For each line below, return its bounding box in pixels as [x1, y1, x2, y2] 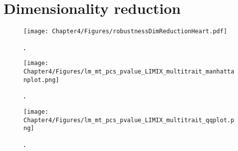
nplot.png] [23, 76, 59, 83]
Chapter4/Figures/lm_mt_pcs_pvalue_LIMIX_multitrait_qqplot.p [23, 116, 235, 124]
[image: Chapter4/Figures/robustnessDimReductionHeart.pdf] [23, 28, 228, 35]
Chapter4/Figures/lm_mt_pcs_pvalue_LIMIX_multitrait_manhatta [23, 68, 235, 75]
